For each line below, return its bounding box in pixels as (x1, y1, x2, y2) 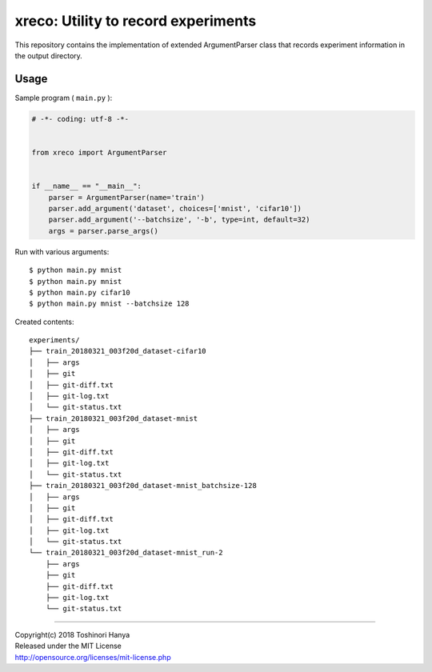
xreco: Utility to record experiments (14, 12, 257, 30)
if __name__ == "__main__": (31, 182, 142, 191)
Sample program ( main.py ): (14, 93, 113, 102)
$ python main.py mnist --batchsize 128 (29, 299, 190, 308)
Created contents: (14, 317, 74, 326)
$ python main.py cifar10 (29, 288, 131, 297)
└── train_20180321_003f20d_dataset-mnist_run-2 (29, 548, 223, 558)
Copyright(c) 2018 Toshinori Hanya (14, 630, 130, 639)
